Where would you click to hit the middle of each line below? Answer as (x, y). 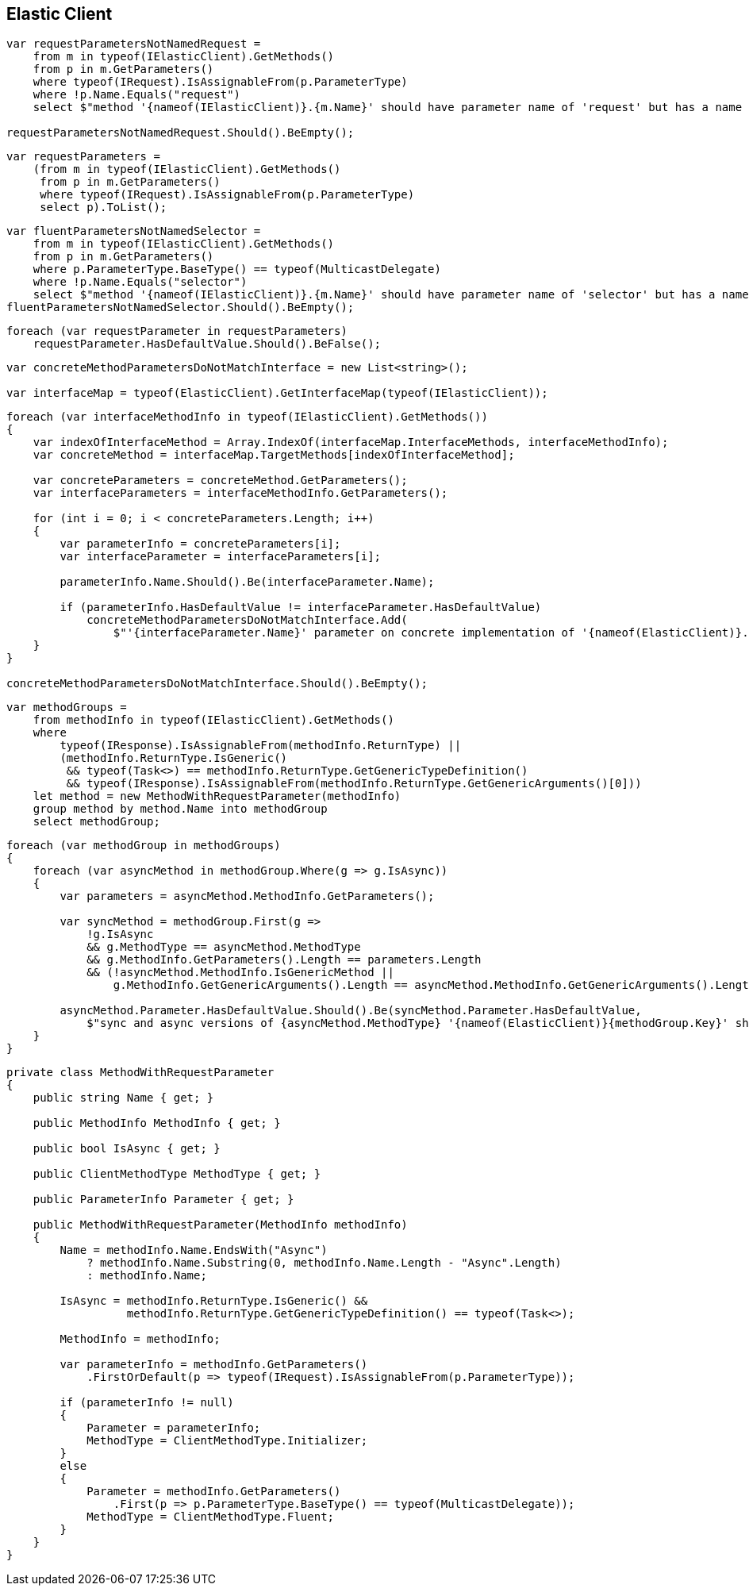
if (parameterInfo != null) (147, 1403)
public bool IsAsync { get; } (127, 1149)
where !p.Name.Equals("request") (137, 95)
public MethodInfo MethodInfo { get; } (157, 1123)
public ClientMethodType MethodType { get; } (177, 1174)
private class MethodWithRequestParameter (140, 1073)
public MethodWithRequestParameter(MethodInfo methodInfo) (220, 1225)
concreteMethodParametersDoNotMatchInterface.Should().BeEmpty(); (217, 684)
